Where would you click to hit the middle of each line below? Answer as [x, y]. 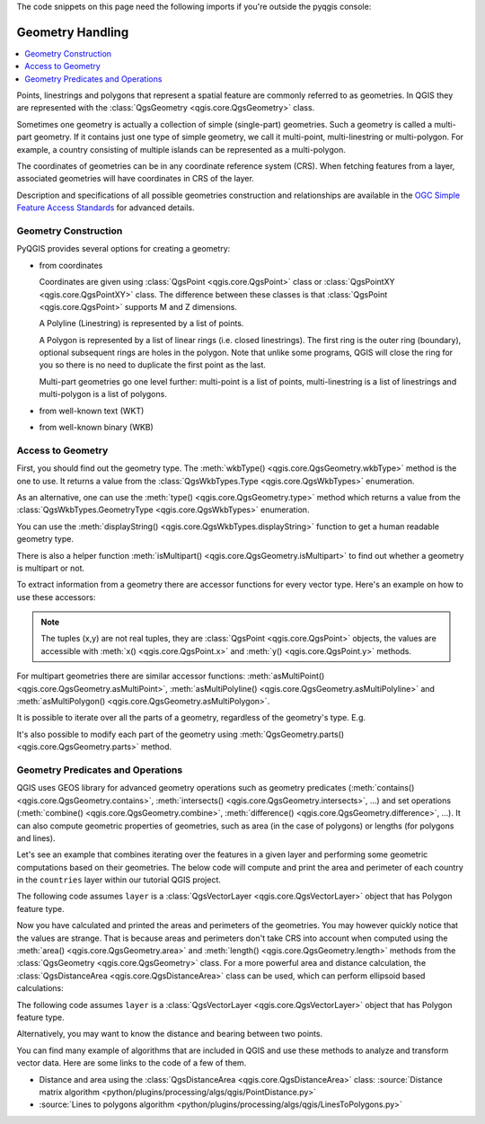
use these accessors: [56, 597]
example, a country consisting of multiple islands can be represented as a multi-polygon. [181, 149]
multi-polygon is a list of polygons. [103, 394]
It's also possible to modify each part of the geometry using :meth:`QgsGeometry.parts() [181, 734]
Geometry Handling [73, 32]
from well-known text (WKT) [92, 411]
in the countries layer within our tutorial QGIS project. [119, 880]
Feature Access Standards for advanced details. [106, 208]
